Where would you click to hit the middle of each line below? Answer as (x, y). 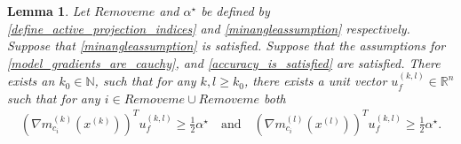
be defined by (235, 11)
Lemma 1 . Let (48, 11)
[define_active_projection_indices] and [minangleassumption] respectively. (209, 28)
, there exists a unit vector (315, 81)
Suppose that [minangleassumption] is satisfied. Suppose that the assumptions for (227, 45)
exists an (31, 81)
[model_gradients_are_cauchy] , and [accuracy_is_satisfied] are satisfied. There (224, 62)
